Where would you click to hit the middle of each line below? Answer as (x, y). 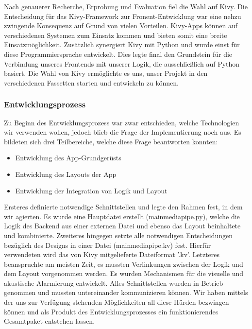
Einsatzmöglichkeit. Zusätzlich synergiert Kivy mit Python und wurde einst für (122, 44)
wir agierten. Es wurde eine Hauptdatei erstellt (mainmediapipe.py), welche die (122, 216)
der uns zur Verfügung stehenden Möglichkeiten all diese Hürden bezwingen (117, 302)
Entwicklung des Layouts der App (66, 174)
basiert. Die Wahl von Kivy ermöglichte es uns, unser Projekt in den (106, 73)
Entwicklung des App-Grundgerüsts (68, 158)
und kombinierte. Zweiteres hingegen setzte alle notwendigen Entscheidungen (118, 235)
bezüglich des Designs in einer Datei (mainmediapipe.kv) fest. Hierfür (108, 245)
